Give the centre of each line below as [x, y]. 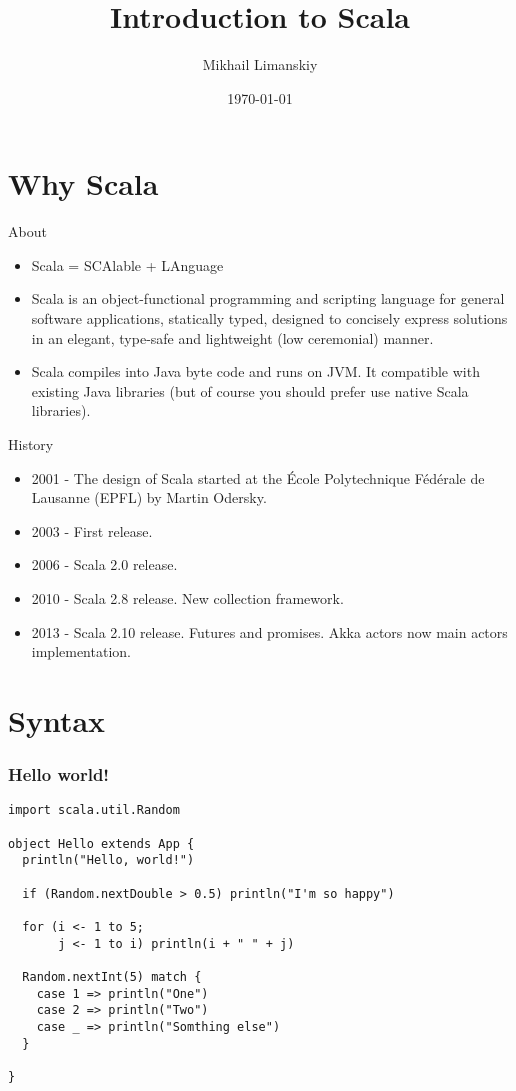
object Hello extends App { [101, 843]
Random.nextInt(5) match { [112, 976]
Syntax [57, 719]
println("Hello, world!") [108, 860]
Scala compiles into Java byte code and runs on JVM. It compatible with [255, 371]
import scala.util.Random [94, 810]
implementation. [81, 651]
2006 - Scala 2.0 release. [104, 564]
